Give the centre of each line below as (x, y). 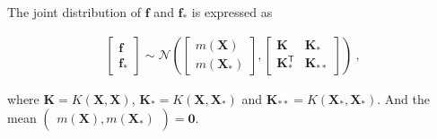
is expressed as (232, 12)
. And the (403, 98)
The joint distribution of (74, 12)
